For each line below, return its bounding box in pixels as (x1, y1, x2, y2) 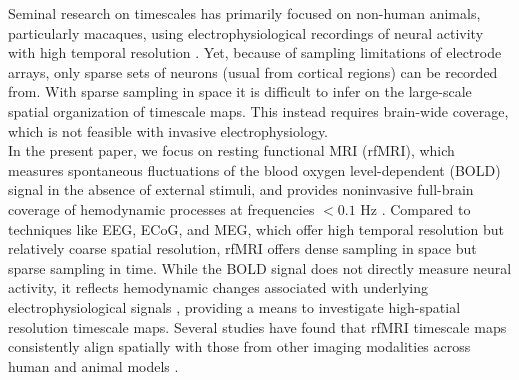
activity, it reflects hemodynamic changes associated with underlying (8, 277, 428, 298)
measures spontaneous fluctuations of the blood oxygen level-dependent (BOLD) (8, 159, 501, 180)
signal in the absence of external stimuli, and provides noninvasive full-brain (8, 179, 474, 200)
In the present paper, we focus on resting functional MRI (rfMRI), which (8, 140, 455, 161)
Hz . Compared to (360, 198, 471, 219)
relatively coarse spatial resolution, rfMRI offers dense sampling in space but (8, 238, 477, 259)
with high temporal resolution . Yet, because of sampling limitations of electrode (8, 42, 502, 63)
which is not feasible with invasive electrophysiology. (8, 120, 329, 141)
